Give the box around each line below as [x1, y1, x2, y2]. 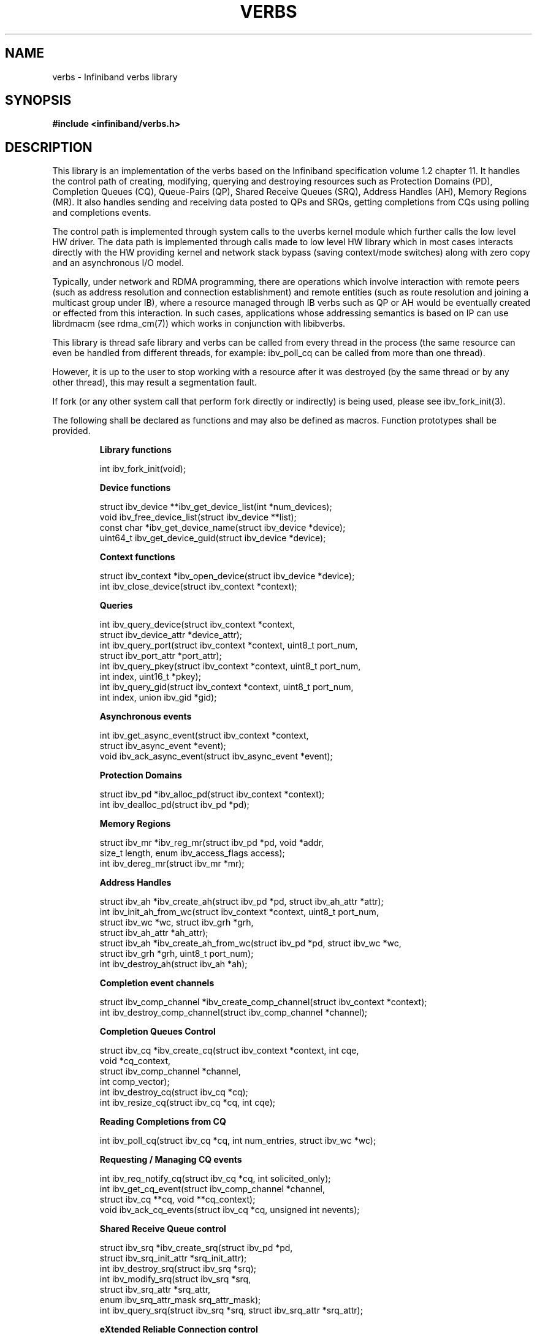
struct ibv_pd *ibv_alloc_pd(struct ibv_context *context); [99, 789, 325, 800]
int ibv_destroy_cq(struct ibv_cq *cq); [99, 1087, 248, 1098]
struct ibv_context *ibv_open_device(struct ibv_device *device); [99, 571, 355, 582]
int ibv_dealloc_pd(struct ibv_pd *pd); [99, 799, 249, 810]
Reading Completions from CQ [99, 1116, 226, 1127]
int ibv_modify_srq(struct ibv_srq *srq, [99, 1274, 251, 1285]
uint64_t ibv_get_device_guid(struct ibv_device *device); [99, 533, 326, 544]
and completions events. [52, 207, 151, 218]
